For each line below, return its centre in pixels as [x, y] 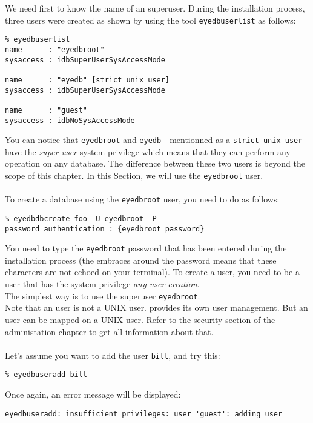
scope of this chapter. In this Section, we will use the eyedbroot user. [134, 175]
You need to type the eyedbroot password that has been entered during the [146, 248]
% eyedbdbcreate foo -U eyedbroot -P [81, 218]
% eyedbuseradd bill [46, 375]
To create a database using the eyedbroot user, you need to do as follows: [142, 199]
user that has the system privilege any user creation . [102, 284]
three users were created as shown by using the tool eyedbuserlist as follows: [150, 20]
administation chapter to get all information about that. [109, 331]
